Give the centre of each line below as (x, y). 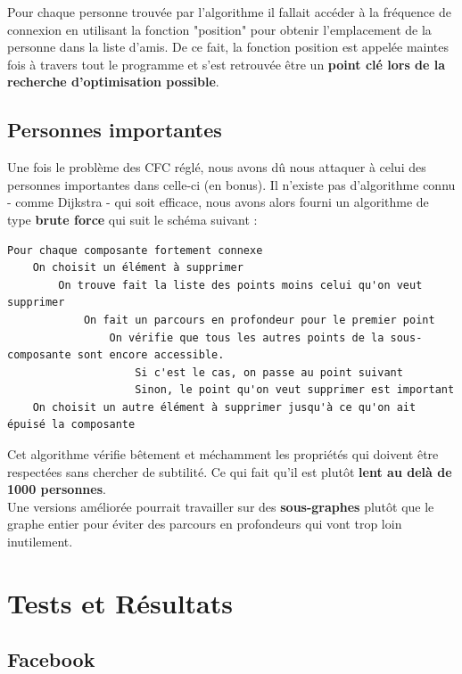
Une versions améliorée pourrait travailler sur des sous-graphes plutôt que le (221, 506)
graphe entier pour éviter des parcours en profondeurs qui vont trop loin (205, 524)
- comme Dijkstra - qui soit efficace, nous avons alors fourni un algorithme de (218, 202)
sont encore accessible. (151, 355)
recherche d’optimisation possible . (113, 82)
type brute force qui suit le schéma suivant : (132, 219)
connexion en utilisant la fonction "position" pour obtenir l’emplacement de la (219, 29)
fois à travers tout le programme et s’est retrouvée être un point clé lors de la (227, 64)
